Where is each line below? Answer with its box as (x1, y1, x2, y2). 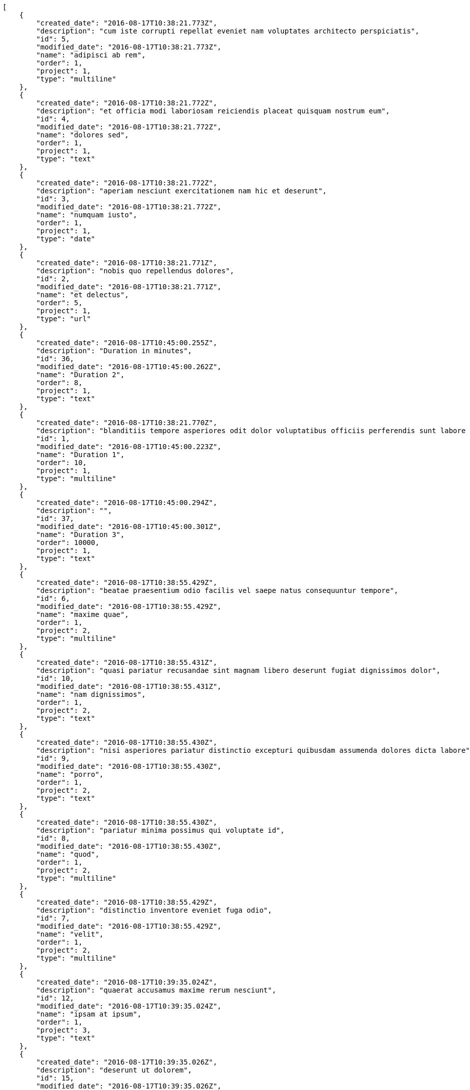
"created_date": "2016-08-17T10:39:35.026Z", (36, 1058, 217, 1066)
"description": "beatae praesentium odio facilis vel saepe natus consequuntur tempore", (36, 586, 399, 594)
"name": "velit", (36, 930, 104, 938)
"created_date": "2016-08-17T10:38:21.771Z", (36, 259, 217, 267)
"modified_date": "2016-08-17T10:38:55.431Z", (36, 682, 222, 690)
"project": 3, (36, 1026, 91, 1034)
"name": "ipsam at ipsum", (36, 1010, 142, 1018)
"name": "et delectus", (36, 291, 129, 299)
